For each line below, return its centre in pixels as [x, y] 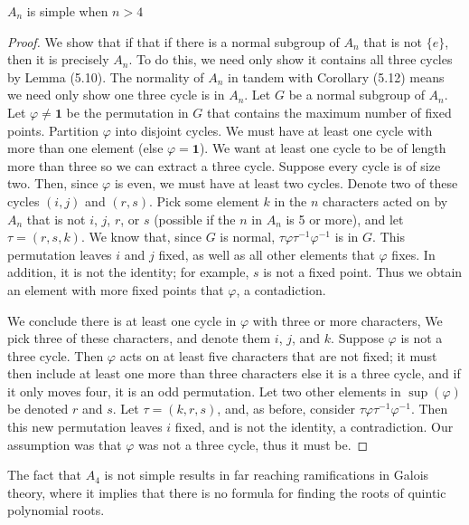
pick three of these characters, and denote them [139, 338]
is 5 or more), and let [345, 219]
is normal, [248, 237]
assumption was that [65, 444]
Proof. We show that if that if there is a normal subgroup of [174, 41]
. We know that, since [141, 237]
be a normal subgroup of [356, 95]
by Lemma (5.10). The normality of [106, 76]
